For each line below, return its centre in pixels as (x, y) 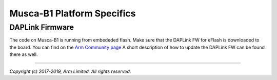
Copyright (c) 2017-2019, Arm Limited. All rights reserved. (70, 71)
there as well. (24, 54)
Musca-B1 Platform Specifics (73, 13)
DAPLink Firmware (42, 27)
